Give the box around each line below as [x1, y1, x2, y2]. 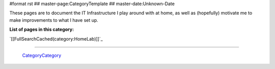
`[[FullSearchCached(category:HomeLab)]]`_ [9, 36, 103, 42]
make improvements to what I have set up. [9, 17, 99, 23]
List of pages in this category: [9, 26, 74, 32]
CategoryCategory [22, 52, 62, 58]
